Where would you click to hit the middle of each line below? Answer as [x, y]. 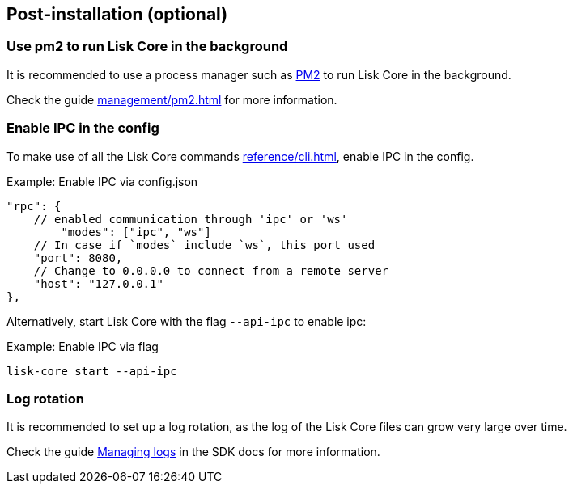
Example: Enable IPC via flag [83, 346]
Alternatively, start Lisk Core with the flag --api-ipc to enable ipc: [187, 321]
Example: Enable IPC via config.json [102, 181]
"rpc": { [34, 206]
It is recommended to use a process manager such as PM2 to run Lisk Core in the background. [259, 74]
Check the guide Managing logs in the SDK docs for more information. [193, 452]
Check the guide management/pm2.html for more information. [172, 99]
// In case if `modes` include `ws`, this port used [204, 245]
